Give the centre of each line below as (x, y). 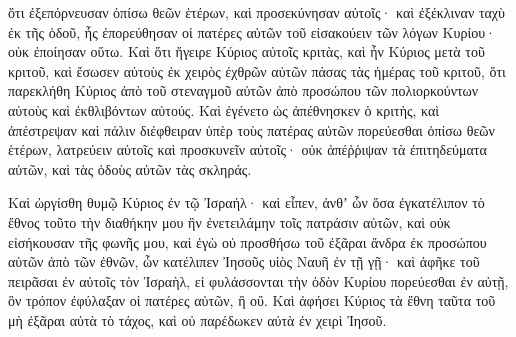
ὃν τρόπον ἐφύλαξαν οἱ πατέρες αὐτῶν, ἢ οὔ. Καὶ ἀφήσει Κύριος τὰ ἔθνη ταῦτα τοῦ (252, 300)
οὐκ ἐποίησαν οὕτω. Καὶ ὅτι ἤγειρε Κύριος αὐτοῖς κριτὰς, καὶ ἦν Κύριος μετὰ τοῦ (246, 51)
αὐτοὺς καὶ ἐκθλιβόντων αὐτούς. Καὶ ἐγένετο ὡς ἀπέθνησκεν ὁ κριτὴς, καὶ (224, 109)
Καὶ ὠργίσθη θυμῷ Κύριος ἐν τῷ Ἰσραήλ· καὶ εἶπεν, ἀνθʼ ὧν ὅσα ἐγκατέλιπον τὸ (246, 202)
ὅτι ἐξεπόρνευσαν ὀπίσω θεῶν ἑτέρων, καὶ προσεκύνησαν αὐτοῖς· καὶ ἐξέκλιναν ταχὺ (256, 12)
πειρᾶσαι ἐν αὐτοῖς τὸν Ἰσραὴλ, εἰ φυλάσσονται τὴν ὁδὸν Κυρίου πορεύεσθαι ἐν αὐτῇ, (258, 280)
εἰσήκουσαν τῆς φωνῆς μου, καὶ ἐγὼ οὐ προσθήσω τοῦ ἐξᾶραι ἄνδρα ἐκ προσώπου (247, 241)
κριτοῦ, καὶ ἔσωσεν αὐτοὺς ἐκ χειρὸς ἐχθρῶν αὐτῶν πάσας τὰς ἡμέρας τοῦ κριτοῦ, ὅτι (257, 70)
